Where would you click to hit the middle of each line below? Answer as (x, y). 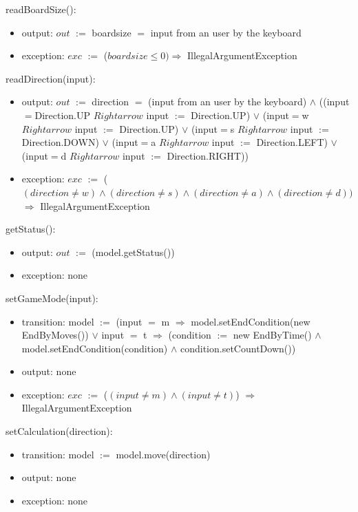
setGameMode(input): (52, 298)
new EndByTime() (272, 335)
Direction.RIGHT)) (208, 155)
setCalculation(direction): (59, 431)
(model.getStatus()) (133, 252)
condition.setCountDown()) (238, 348)
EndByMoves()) (55, 335)
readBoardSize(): (41, 9)
